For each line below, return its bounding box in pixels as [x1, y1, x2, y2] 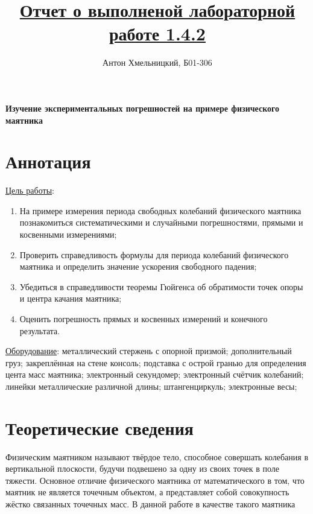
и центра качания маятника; [19, 292, 122, 305]
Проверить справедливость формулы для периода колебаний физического [19, 248, 289, 261]
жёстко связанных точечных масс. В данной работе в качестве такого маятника [5, 498, 296, 510]
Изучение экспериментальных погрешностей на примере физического [5, 101, 280, 114]
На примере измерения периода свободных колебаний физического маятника [19, 204, 302, 217]
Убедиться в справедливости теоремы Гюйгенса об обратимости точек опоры [19, 280, 303, 293]
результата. [19, 324, 60, 337]
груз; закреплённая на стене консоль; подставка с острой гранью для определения [5, 356, 306, 369]
